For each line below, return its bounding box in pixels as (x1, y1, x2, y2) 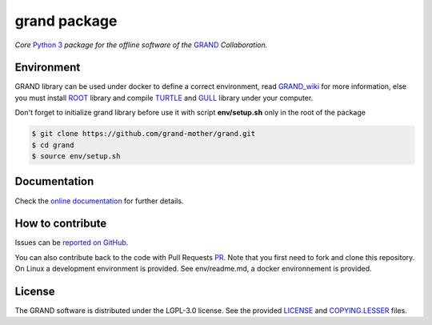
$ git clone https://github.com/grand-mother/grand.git (31, 129, 256, 138)
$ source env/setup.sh (31, 152, 121, 160)
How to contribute (14, 217, 107, 231)
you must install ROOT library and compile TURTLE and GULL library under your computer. (14, 93, 314, 102)
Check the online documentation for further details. (14, 196, 184, 206)
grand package (14, 12, 118, 30)
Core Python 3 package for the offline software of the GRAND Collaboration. (14, 40, 268, 50)
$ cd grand (31, 140, 74, 150)
